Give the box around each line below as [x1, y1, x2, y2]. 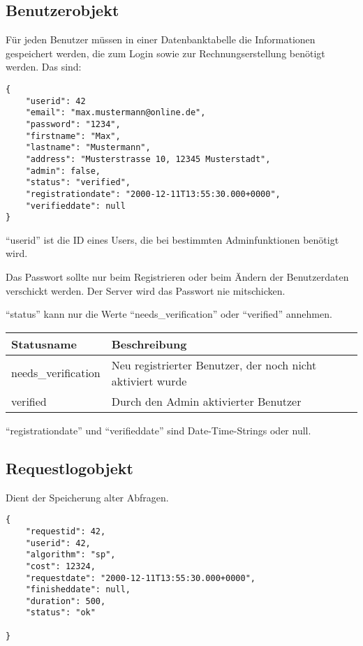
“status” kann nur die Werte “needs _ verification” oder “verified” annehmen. [6, 307, 332, 321]
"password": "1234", [25, 119, 121, 129]
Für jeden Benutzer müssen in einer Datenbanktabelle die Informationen [6, 32, 316, 47]
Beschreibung [111, 335, 187, 352]
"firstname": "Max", [25, 131, 121, 141]
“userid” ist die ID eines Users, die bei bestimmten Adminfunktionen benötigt [6, 232, 339, 247]
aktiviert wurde [111, 372, 187, 389]
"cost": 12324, [25, 561, 96, 571]
